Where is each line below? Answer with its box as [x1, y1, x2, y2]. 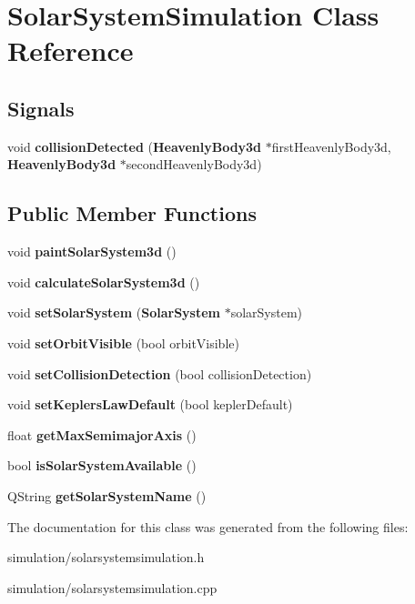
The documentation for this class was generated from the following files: [7, 517, 409, 536]
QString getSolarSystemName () [7, 486, 207, 505]
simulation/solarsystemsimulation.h [7, 548, 205, 567]
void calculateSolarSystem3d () [7, 272, 200, 291]
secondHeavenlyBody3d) [126, 155, 262, 174]
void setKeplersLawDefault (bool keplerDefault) [7, 395, 293, 414]
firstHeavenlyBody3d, [271, 136, 391, 156]
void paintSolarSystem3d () [7, 242, 177, 261]
